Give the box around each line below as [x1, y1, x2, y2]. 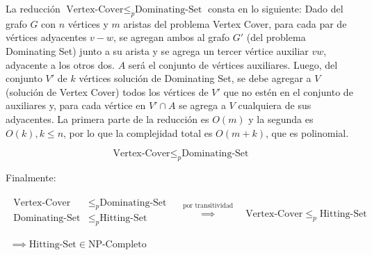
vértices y [67, 16, 108, 31]
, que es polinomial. [265, 125, 349, 140]
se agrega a [179, 98, 226, 113]
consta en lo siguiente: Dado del [207, 1, 343, 15]
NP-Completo [88, 240, 147, 250]
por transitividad [183, 202, 234, 210]
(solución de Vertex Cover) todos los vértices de [6, 84, 209, 99]
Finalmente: [6, 170, 56, 184]
